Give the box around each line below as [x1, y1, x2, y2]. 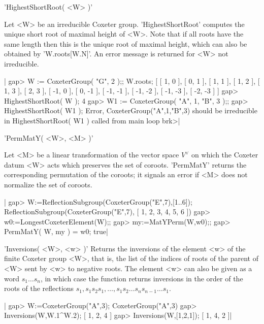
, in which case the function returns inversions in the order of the [40, 273, 243, 283]
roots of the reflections [4, 283, 74, 294]
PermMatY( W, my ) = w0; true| [4, 226, 108, 237]
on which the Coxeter [191, 149, 258, 160]
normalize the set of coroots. [4, 179, 92, 189]
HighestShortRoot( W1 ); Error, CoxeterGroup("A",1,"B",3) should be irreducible [4, 105, 257, 116]
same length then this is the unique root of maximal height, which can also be [4, 38, 247, 49]
